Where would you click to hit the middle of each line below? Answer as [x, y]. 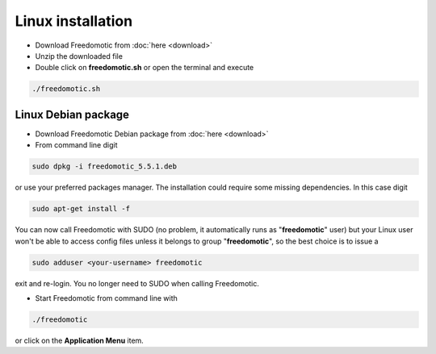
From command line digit [76, 145]
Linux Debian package [72, 114]
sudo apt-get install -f [81, 209]
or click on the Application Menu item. [80, 340]
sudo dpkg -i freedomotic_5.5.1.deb [105, 167]
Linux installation [74, 21]
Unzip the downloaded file [79, 56]
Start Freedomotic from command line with [106, 298]
